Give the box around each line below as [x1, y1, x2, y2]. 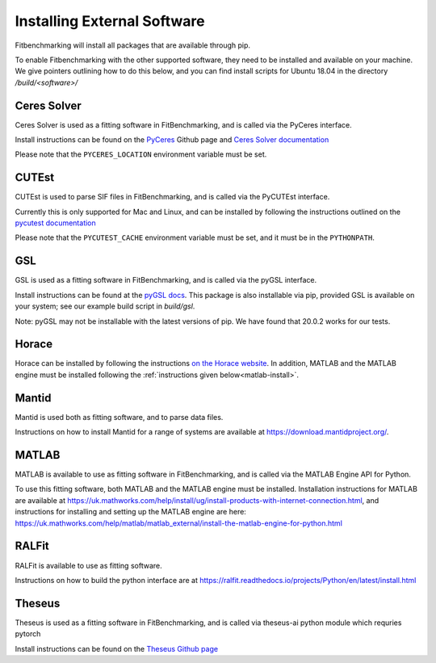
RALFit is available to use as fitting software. [15, 560, 162, 570]
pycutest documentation [15, 218, 96, 228]
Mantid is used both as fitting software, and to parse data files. [15, 412, 224, 422]
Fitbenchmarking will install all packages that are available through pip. [15, 40, 250, 50]
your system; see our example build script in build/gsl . [15, 301, 195, 311]
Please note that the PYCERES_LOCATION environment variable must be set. [15, 149, 267, 159]
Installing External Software [15, 12, 205, 30]
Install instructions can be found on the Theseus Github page [15, 644, 218, 653]
